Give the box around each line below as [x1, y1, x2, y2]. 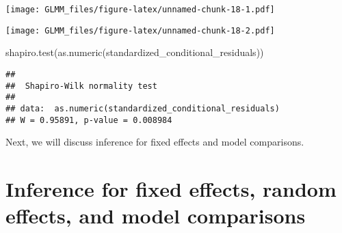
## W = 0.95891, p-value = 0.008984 [5, 115, 172, 125]
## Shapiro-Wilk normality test [5, 81, 157, 91]
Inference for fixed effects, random [5, 174, 337, 202]
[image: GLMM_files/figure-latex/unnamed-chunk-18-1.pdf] [5, 5, 275, 14]
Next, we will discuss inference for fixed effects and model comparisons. [5, 135, 304, 149]
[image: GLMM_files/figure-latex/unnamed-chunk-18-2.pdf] [5, 25, 275, 36]
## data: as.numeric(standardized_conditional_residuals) [5, 103, 280, 113]
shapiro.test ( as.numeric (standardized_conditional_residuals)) [5, 45, 264, 59]
